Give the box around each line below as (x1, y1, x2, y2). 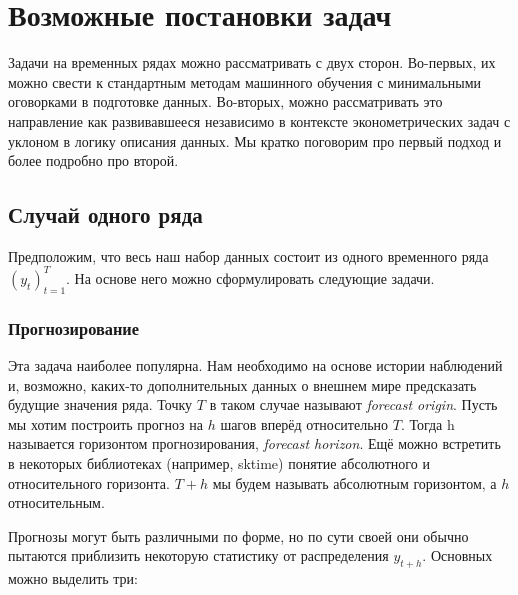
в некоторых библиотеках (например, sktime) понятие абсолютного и (8, 452, 430, 473)
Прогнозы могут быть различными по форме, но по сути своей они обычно (8, 525, 469, 546)
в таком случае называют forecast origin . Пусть (209, 394, 498, 415)
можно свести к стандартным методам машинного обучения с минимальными (8, 71, 482, 92)
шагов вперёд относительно (220, 413, 389, 434)
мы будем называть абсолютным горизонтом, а (212, 472, 497, 493)
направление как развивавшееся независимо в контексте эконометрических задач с (8, 110, 511, 131)
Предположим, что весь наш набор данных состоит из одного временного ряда (8, 245, 489, 266)
